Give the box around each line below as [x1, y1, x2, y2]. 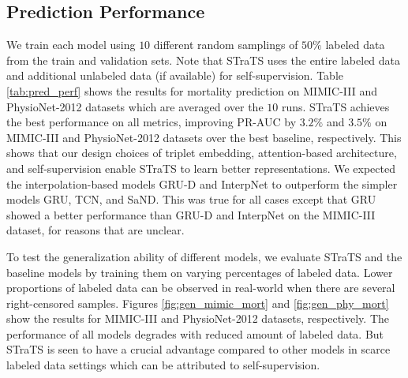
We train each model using [6, 36, 136, 53]
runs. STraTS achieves [281, 98, 390, 114]
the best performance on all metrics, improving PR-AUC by [6, 114, 297, 130]
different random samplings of [153, 36, 298, 53]
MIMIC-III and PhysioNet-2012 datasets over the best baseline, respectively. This [6, 129, 402, 145]
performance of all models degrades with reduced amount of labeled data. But [6, 325, 384, 342]
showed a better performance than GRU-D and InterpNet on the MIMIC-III [6, 206, 376, 223]
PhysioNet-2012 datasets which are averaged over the [6, 98, 264, 114]
